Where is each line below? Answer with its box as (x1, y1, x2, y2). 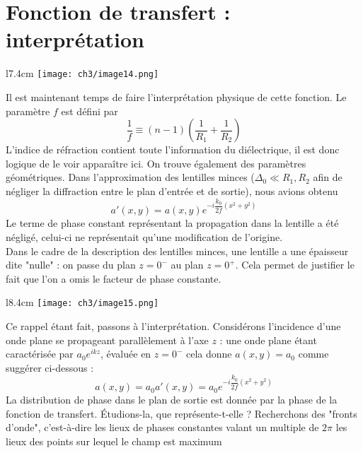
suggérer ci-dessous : (6, 360, 94, 375)
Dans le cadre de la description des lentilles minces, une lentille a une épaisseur (6, 243, 349, 258)
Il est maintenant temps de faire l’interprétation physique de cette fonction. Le (6, 89, 347, 104)
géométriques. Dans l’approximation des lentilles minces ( (6, 170, 255, 184)
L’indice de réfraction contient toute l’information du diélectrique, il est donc (6, 142, 340, 157)
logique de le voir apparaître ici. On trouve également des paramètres (6, 155, 306, 170)
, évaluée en (100, 346, 151, 361)
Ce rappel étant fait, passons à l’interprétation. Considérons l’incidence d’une (6, 319, 341, 333)
